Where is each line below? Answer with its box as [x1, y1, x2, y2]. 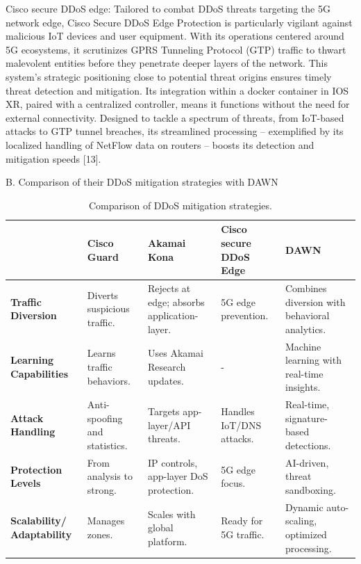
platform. [147, 533, 187, 548]
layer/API [147, 417, 191, 432]
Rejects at [147, 280, 191, 295]
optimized [285, 527, 327, 542]
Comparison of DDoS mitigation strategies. [89, 198, 272, 212]
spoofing [87, 410, 123, 425]
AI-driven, [285, 455, 329, 469]
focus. [221, 476, 246, 490]
